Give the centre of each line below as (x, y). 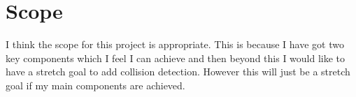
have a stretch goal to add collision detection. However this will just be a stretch (178, 72)
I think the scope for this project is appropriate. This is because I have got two (175, 44)
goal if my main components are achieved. (95, 85)
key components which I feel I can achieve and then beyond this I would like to (176, 58)
